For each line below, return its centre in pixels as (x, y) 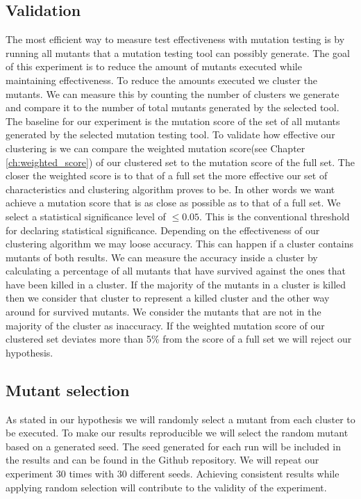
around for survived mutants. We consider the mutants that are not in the (163, 312)
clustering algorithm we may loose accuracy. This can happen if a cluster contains (180, 244)
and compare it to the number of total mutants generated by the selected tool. (173, 107)
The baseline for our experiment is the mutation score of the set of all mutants (173, 121)
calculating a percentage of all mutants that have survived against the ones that (176, 271)
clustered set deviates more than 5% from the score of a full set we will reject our (179, 339)
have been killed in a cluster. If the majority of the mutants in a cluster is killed (176, 284)
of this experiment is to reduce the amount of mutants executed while (154, 66)
